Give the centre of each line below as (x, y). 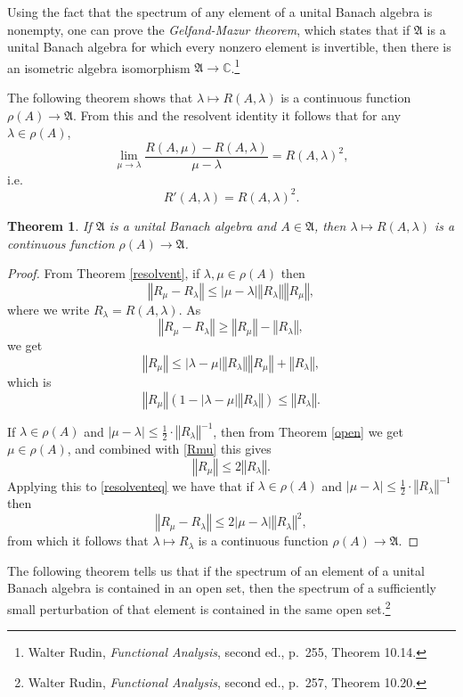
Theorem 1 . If (49, 225)
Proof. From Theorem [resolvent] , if (104, 273)
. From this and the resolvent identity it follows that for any (237, 115)
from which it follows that (78, 541)
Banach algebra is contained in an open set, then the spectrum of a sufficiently (222, 588)
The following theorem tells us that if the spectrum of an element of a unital (216, 570)
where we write (49, 309)
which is (29, 381)
